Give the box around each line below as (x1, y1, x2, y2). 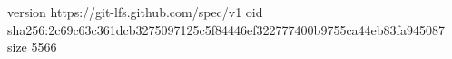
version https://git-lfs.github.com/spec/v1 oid (7, 3, 263, 21)
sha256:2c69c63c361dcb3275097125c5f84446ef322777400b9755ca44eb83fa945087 (7, 20, 445, 38)
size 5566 (7, 38, 57, 56)
